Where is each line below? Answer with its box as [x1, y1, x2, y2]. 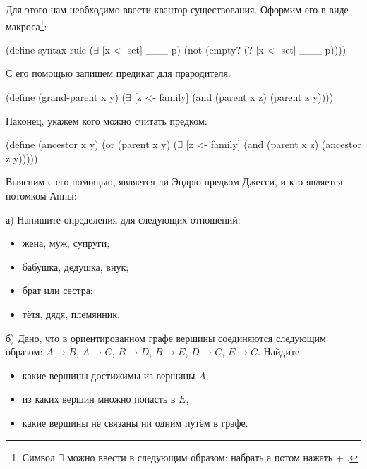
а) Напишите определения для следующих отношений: [6, 212, 241, 226]
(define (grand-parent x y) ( [6, 90, 126, 104]
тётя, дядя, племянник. [22, 306, 120, 321]
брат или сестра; [22, 283, 93, 298]
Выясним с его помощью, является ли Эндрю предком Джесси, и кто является [6, 174, 343, 189]
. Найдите [258, 344, 300, 359]
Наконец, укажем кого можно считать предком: [6, 113, 207, 128]
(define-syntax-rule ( [6, 42, 94, 56]
